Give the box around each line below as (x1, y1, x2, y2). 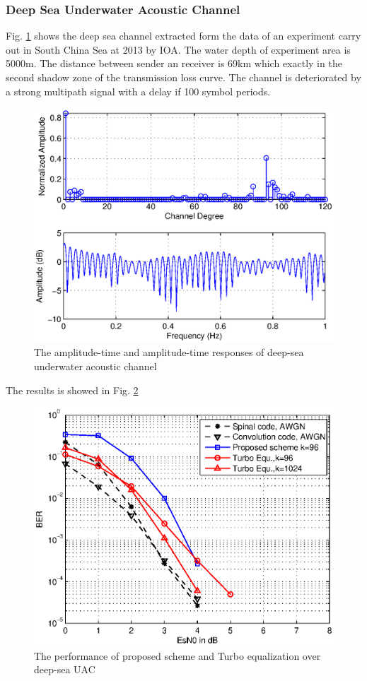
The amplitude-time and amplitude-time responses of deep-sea (34, 345, 304, 360)
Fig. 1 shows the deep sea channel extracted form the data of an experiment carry (6, 28, 361, 43)
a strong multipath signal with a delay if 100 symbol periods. (6, 83, 271, 98)
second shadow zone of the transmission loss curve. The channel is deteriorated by (6, 70, 361, 84)
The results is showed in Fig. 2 (6, 382, 139, 397)
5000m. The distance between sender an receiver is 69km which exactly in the (6, 56, 342, 71)
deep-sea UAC (34, 662, 95, 677)
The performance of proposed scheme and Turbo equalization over (34, 648, 321, 663)
